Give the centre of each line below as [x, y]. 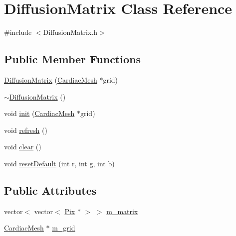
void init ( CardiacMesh [39, 113]
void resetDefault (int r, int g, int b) [59, 163]
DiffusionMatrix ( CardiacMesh [51, 79]
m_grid [64, 228]
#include [18, 32]
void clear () [23, 147]
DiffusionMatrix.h [70, 32]
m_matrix [122, 211]
